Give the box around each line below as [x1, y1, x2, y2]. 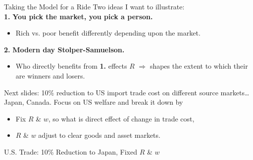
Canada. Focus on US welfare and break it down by [26, 97, 183, 107]
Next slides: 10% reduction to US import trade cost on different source [4, 87, 218, 97]
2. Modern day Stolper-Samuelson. [4, 44, 125, 54]
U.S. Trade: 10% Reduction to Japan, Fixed [4, 146, 137, 157]
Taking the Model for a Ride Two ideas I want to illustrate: [4, 1, 185, 11]
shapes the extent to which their [150, 61, 248, 71]
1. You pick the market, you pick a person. [4, 11, 153, 21]
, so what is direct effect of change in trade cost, [48, 113, 195, 123]
